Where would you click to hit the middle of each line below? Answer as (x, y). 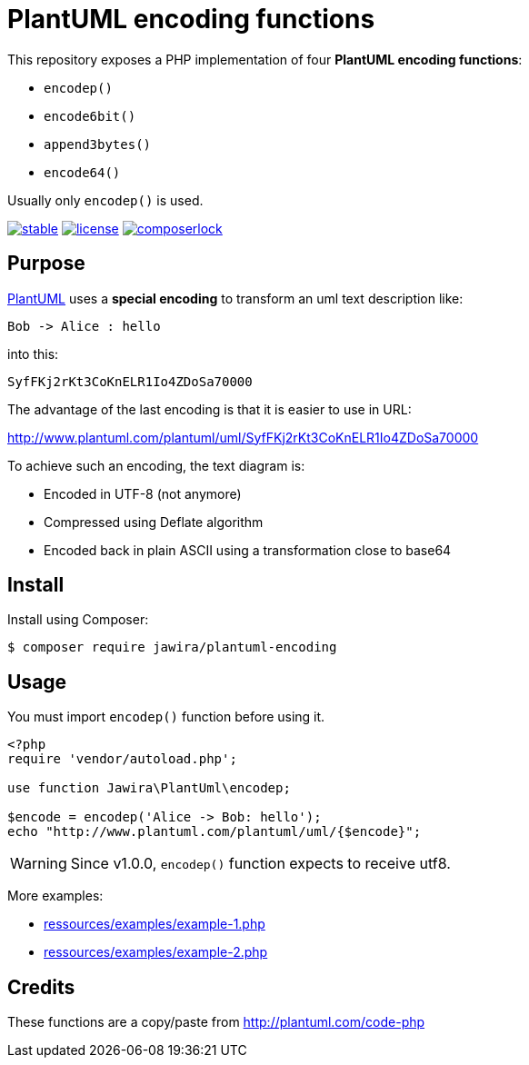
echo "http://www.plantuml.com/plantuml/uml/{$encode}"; (215, 832)
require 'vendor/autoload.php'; (122, 759)
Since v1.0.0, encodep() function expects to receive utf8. (260, 864)
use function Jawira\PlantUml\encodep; (149, 788)
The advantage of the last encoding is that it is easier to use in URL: (210, 409)
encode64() (82, 172)
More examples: (55, 896)
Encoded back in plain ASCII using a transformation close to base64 (248, 550)
